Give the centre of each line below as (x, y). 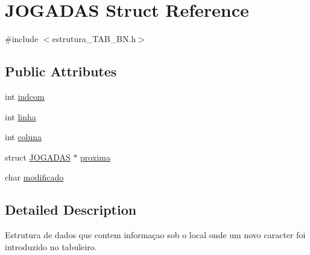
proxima (95, 157)
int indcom (25, 96)
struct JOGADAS (38, 157)
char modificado (34, 177)
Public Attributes (61, 71)
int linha (21, 116)
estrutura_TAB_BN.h (94, 39)
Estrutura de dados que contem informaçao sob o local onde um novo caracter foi (155, 235)
